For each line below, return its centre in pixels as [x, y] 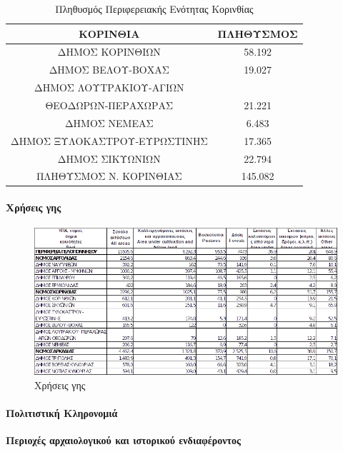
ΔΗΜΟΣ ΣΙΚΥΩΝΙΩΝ [109, 158]
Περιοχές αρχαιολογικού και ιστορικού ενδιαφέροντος [123, 440]
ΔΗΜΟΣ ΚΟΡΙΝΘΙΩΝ [109, 52]
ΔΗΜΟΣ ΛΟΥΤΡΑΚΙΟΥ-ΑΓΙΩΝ [109, 87]
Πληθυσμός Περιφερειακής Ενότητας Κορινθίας [154, 9]
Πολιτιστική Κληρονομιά [62, 412]
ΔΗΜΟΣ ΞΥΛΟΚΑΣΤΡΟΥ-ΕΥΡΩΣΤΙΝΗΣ [109, 140]
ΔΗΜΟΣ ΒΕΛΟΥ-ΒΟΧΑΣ [109, 70]
